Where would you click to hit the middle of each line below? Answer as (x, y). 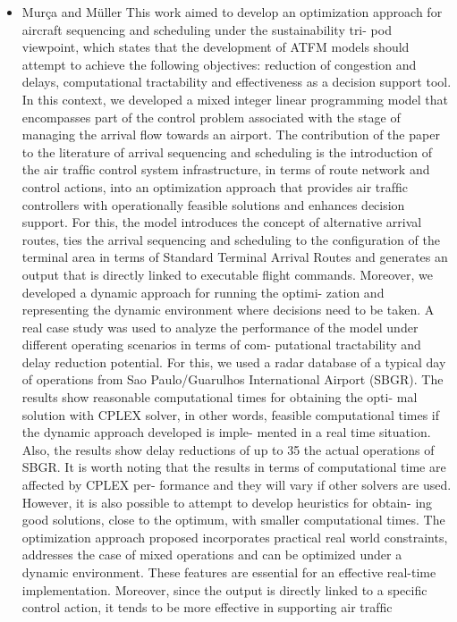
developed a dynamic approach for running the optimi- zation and (203, 292)
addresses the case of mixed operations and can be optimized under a (212, 555)
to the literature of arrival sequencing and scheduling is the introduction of (227, 151)
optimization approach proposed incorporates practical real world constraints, (235, 537)
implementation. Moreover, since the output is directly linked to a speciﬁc (224, 589)
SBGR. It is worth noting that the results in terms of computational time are (234, 467)
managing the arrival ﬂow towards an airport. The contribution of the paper (231, 134)
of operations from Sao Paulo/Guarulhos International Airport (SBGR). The (233, 379)
